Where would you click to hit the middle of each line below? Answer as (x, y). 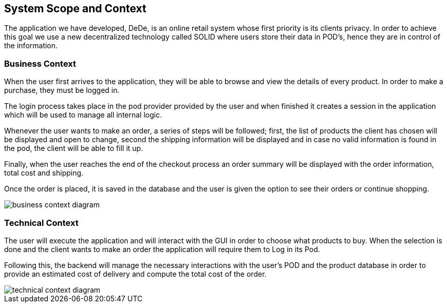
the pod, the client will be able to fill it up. (74, 148)
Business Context (40, 63)
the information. (31, 46)
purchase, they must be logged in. (62, 90)
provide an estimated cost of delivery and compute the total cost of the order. (135, 274)
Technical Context (41, 223)
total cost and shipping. (44, 173)
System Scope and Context (75, 8)
